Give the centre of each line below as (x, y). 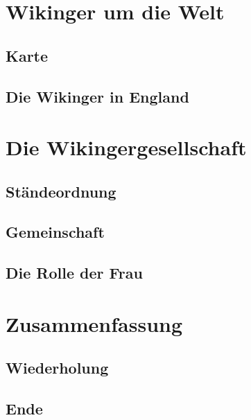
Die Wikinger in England (97, 96)
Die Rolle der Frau (74, 273)
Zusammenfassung (94, 323)
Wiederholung (57, 368)
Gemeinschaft (55, 232)
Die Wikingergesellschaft (126, 147)
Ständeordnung (61, 191)
